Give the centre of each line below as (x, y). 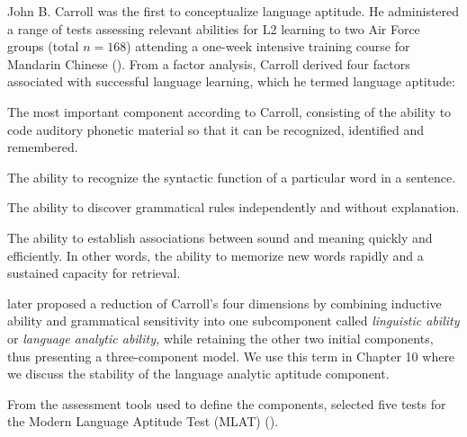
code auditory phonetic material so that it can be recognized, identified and (216, 129)
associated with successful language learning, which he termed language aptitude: (231, 81)
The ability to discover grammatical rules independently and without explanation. (233, 207)
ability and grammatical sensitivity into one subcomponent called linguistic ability (233, 321)
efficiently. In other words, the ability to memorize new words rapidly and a (216, 255)
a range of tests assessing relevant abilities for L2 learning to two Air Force (214, 28)
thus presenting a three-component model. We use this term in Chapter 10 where (231, 356)
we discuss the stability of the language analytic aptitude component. (198, 374)
